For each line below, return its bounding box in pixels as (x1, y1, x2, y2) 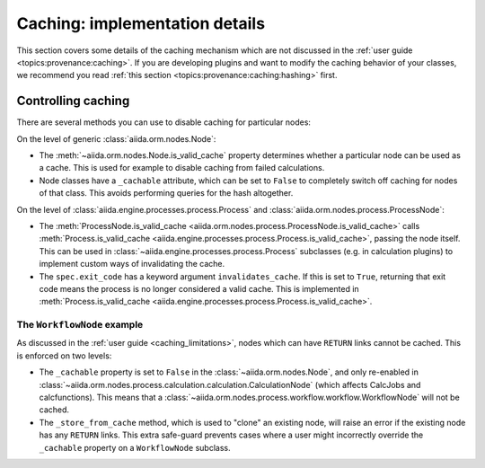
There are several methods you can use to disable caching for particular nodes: (16, 117, 312, 128)
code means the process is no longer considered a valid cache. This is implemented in (39, 283, 359, 294)
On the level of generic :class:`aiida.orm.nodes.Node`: (16, 133, 216, 144)
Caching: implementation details (16, 13, 265, 33)
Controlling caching (16, 93, 130, 109)
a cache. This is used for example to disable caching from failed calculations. (39, 163, 325, 173)
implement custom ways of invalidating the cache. (39, 259, 225, 269)
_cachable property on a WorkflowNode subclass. (39, 442, 231, 453)
